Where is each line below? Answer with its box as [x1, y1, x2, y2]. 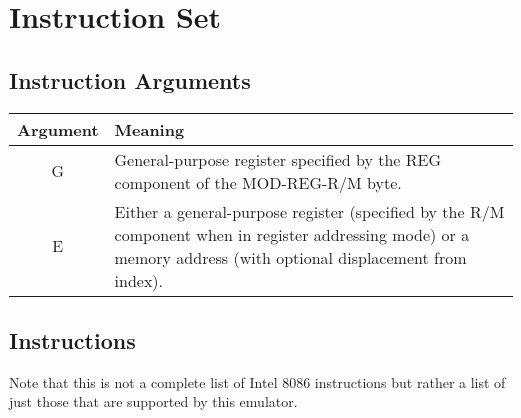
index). [114, 268, 164, 292]
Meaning [114, 117, 185, 141]
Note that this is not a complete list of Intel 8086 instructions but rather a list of [9, 371, 506, 392]
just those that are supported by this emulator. [9, 391, 298, 412]
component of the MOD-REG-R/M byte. [114, 170, 402, 194]
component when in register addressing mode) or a [114, 222, 470, 246]
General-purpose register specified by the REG [114, 147, 441, 171]
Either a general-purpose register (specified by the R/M [114, 199, 505, 223]
